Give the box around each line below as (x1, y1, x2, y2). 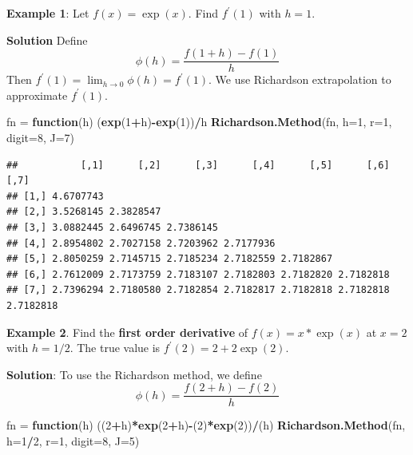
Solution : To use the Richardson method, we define (6, 366, 262, 382)
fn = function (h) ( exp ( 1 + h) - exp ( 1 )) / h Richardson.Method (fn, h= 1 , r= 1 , (6, 113, 392, 130)
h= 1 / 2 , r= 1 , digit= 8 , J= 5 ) (6, 433, 140, 449)
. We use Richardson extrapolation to (208, 71, 391, 88)
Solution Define (6, 31, 88, 48)
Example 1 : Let (6, 5, 89, 21)
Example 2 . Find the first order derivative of (6, 323, 248, 340)
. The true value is (69, 339, 161, 356)
